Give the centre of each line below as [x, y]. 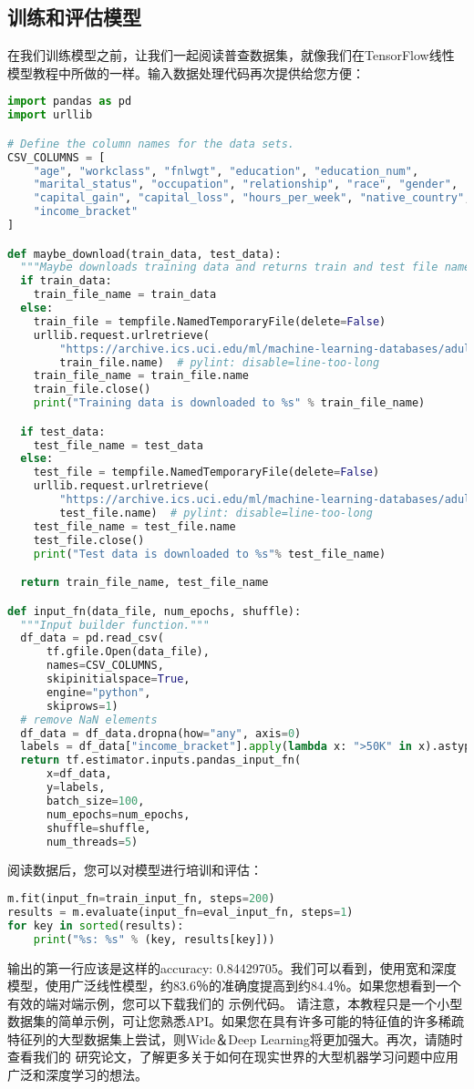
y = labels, [76, 788]
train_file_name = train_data [125, 295]
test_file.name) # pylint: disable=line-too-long [216, 513]
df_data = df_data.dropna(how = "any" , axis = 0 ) [161, 733]
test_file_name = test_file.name [134, 526]
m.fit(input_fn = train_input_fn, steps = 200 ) [141, 899]
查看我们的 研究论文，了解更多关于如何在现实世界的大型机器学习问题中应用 [233, 1057]
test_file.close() [89, 540]
